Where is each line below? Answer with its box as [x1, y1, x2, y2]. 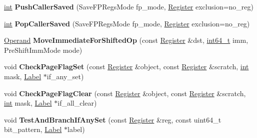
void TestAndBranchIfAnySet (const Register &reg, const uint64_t [4, 114, 221, 125]
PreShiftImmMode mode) [4, 44, 82, 55]
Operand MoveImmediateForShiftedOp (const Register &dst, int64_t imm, [4, 35, 248, 45]
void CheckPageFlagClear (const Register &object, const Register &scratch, [4, 88, 246, 98]
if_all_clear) [57, 98, 97, 108]
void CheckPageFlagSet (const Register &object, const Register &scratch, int [4, 61, 249, 72]
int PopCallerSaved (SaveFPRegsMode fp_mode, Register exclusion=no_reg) [4, 18, 250, 28]
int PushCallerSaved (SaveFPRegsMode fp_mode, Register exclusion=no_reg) [4, 1, 254, 11]
